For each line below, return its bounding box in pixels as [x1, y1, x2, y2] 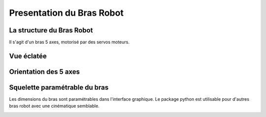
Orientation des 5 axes [9, 67, 80, 76]
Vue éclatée [9, 52, 47, 60]
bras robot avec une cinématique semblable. [9, 103, 100, 109]
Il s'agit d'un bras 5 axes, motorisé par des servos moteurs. [9, 39, 130, 45]
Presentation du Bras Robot [9, 7, 124, 18]
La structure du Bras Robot [9, 26, 93, 34]
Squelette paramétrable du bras [9, 83, 109, 91]
